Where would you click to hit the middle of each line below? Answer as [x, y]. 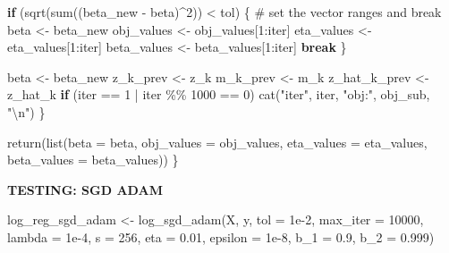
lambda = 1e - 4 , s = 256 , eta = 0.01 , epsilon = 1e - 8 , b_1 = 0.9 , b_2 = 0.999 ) [221, 236]
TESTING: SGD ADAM [85, 189]
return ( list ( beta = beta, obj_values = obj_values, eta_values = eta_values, [217, 142]
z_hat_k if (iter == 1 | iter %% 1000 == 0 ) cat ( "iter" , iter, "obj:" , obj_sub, [219, 94]
